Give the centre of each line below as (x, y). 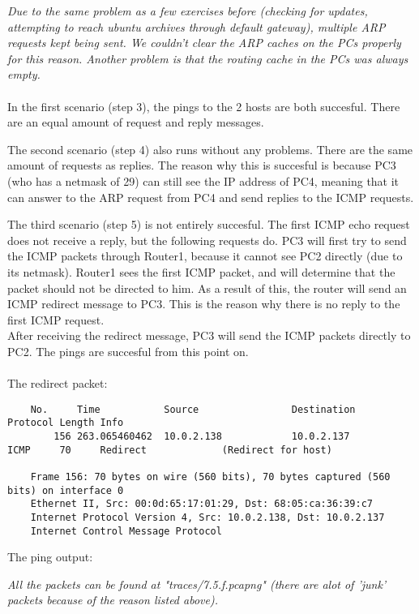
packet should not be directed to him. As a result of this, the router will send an (207, 288)
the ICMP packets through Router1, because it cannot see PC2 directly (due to (205, 256)
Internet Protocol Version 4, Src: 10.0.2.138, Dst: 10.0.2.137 (207, 517)
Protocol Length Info (66, 423)
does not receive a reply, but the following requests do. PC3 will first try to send (207, 240)
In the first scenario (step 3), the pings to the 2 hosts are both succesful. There (204, 106)
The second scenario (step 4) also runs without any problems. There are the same (210, 149)
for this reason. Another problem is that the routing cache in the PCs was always (208, 58)
